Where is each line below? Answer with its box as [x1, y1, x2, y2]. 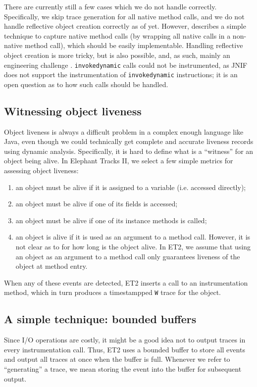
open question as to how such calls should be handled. [4, 79, 168, 89]
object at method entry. [15, 261, 88, 271]
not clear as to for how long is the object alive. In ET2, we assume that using [15, 242, 251, 252]
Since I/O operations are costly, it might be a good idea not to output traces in [4, 335, 246, 345]
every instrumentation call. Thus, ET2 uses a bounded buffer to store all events [4, 344, 245, 354]
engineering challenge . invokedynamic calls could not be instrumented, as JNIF [4, 59, 248, 70]
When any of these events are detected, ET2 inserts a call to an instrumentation [4, 277, 248, 288]
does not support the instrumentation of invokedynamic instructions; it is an [4, 69, 238, 80]
